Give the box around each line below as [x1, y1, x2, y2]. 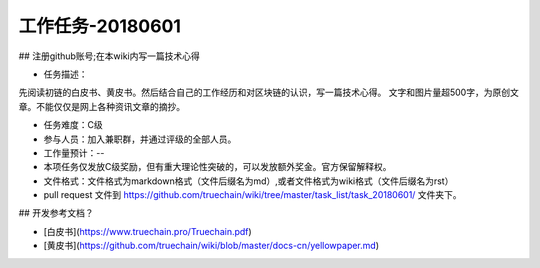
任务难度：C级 [43, 119, 104, 131]
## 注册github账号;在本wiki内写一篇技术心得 [18, 50, 200, 62]
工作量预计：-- [43, 146, 105, 159]
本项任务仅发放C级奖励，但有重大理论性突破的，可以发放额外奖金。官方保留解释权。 [43, 161, 392, 173]
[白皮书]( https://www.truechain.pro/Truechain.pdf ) [43, 225, 252, 237]
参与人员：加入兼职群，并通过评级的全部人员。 [43, 133, 237, 145]
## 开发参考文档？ [18, 207, 94, 219]
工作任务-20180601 [18, 15, 182, 37]
